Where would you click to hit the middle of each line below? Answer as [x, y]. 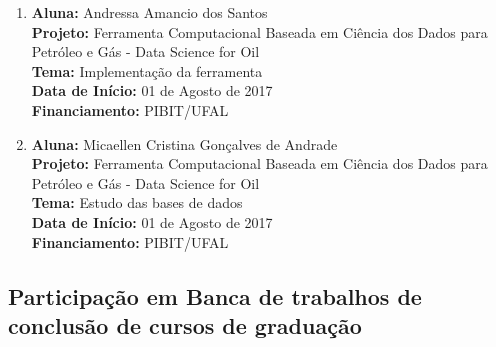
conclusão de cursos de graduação [185, 324]
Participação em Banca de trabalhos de [215, 295]
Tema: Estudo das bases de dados [137, 202]
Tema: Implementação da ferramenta [147, 70]
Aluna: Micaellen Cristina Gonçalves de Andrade [184, 143]
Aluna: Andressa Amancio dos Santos [149, 12]
